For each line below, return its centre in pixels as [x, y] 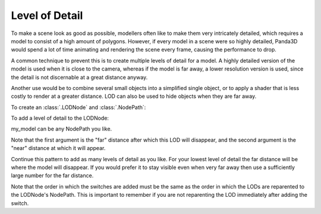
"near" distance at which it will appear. [58, 148]
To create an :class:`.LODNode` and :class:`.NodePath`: [78, 107]
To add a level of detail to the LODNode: [60, 118]
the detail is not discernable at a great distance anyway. [79, 77]
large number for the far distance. [52, 175]
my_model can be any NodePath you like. [62, 129]
